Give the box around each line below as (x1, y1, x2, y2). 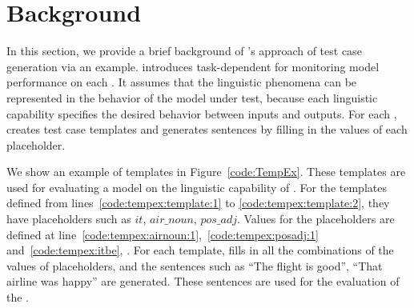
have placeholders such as (6, 210, 131, 227)
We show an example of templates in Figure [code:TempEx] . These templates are (6, 163, 406, 180)
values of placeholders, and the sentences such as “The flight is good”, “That (6, 257, 383, 274)
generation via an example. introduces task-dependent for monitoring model (6, 58, 380, 74)
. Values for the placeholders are (236, 210, 395, 227)
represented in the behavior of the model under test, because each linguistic (6, 89, 378, 106)
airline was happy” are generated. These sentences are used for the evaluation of (6, 273, 400, 290)
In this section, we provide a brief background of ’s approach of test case (6, 42, 362, 59)
